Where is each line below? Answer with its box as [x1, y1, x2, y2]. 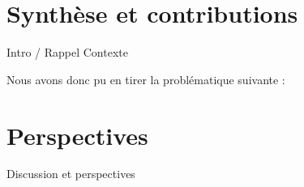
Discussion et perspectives [6, 165, 135, 182]
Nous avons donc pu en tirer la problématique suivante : [6, 70, 285, 87]
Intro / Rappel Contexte [6, 44, 128, 61]
